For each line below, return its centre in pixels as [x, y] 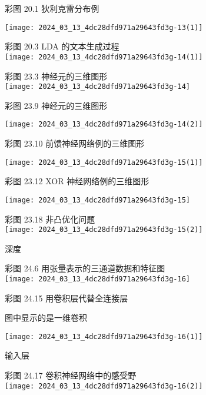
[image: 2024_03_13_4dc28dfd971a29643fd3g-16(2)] [104, 386]
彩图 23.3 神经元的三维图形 [56, 76]
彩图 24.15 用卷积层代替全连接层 [67, 298]
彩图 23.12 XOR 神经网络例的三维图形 [77, 181]
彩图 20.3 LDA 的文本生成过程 [62, 46]
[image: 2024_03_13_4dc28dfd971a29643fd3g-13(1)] [104, 27]
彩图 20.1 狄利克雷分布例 [52, 8]
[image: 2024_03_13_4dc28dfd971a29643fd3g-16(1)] [104, 336]
